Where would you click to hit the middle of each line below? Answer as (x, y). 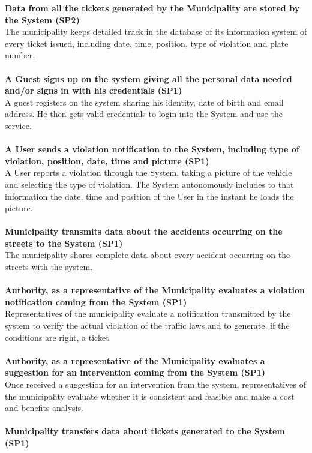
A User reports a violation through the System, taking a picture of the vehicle (148, 172)
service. (18, 125)
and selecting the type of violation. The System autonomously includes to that (149, 184)
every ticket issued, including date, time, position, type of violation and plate (147, 43)
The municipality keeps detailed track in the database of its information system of (156, 31)
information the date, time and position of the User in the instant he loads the (149, 196)
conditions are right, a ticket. (58, 337)
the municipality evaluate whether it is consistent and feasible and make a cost (150, 396)
